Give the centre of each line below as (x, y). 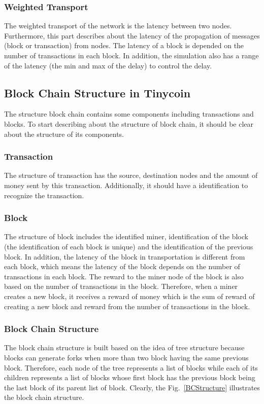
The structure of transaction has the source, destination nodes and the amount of (131, 175)
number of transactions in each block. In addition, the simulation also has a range (131, 55)
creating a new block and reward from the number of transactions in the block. (127, 306)
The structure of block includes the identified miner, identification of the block (126, 236)
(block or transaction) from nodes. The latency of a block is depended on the (124, 45)
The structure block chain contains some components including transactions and (129, 114)
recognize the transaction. (44, 195)
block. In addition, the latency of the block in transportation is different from (125, 256)
